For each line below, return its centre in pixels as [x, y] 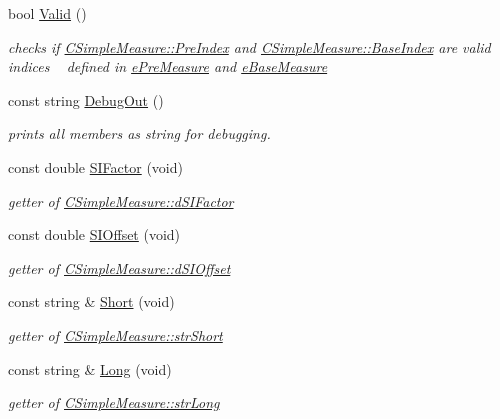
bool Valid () [47, 13]
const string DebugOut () [86, 99]
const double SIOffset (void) [94, 234]
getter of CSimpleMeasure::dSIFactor [121, 200]
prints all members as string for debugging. [139, 133]
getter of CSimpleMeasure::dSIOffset [119, 267]
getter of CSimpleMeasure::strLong [114, 402]
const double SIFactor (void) [95, 166]
